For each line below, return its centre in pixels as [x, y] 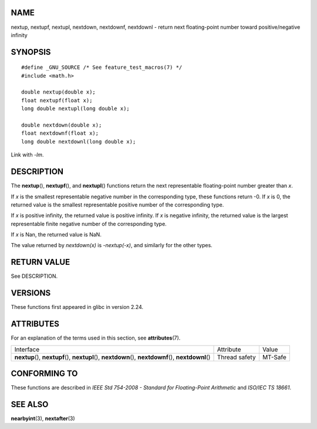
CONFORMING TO [44, 373]
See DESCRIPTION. [34, 276]
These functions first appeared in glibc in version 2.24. [77, 307]
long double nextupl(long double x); [76, 109]
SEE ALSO [30, 404]
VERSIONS [31, 293]
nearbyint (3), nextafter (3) [43, 418]
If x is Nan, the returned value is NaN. [56, 235]
